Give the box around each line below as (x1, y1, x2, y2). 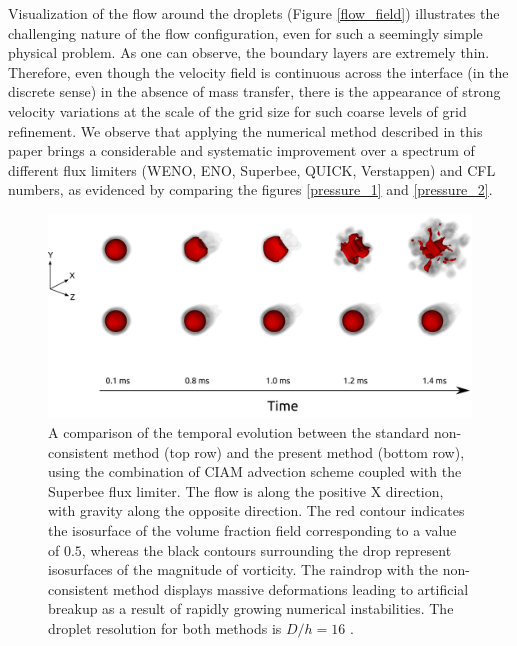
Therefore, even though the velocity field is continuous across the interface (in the (8, 61, 509, 82)
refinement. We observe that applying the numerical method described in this (8, 120, 483, 141)
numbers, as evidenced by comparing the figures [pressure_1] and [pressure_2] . (8, 179, 493, 200)
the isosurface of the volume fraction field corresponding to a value (48, 520, 457, 541)
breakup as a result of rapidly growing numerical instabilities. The (48, 598, 454, 619)
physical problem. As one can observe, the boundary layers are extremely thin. (8, 42, 490, 63)
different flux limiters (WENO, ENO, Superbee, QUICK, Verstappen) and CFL (8, 159, 496, 180)
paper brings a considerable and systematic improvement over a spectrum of (8, 140, 475, 161)
